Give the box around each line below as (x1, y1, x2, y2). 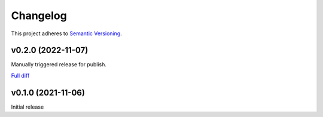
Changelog (11, 9, 67, 22)
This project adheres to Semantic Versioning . (11, 30, 122, 37)
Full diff (11, 72, 30, 79)
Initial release (11, 103, 44, 110)
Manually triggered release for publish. (11, 61, 107, 68)
